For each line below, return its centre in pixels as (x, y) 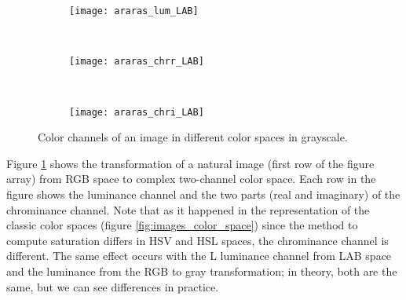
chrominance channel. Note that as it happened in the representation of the (188, 209)
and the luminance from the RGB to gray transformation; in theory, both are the (202, 271)
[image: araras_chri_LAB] (137, 112)
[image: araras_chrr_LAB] (137, 62)
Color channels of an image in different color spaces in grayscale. (193, 137)
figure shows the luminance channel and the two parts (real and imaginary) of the (203, 194)
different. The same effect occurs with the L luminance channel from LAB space (199, 256)
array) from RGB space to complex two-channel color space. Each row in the (191, 179)
